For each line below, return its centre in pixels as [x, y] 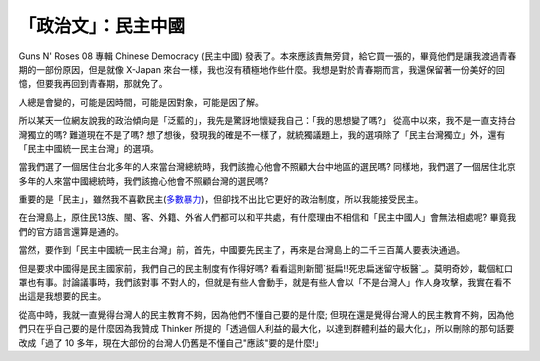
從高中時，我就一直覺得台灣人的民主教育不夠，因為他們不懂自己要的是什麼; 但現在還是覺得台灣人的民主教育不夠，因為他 [266, 314]
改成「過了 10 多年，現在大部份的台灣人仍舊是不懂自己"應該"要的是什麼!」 [171, 342]
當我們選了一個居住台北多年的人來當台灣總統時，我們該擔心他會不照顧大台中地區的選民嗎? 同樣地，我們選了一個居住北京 [267, 167]
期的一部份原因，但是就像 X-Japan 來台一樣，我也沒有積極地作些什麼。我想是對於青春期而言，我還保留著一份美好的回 [261, 69]
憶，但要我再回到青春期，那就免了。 [93, 84]
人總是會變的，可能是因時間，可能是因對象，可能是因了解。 [141, 102]
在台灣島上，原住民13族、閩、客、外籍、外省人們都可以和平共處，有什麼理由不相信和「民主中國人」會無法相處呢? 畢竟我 [267, 217]
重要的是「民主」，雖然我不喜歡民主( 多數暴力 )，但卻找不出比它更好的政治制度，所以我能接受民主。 [221, 199]
